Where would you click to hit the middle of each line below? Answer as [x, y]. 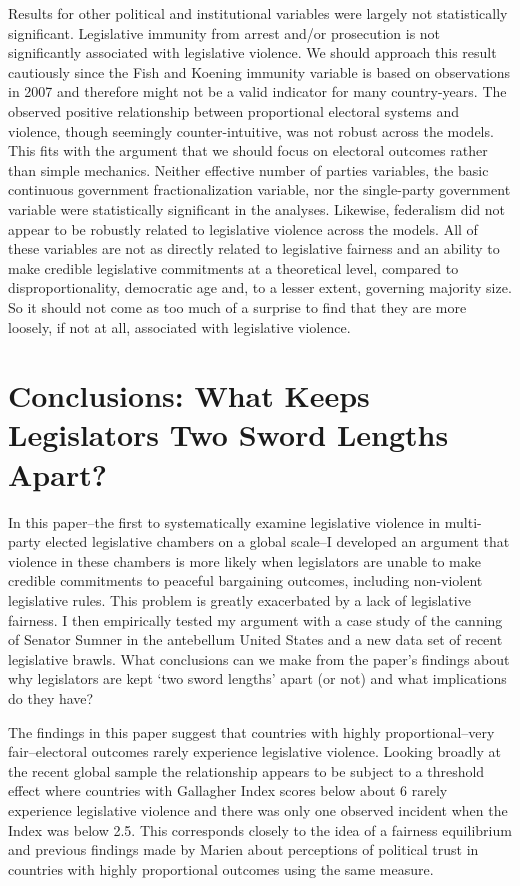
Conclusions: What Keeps [189, 395]
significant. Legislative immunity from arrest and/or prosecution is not [224, 32]
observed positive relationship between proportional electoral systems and [233, 110]
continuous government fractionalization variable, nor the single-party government [259, 189]
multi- [463, 521]
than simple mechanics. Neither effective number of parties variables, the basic [248, 169]
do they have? [51, 697]
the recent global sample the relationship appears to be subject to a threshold [246, 770]
